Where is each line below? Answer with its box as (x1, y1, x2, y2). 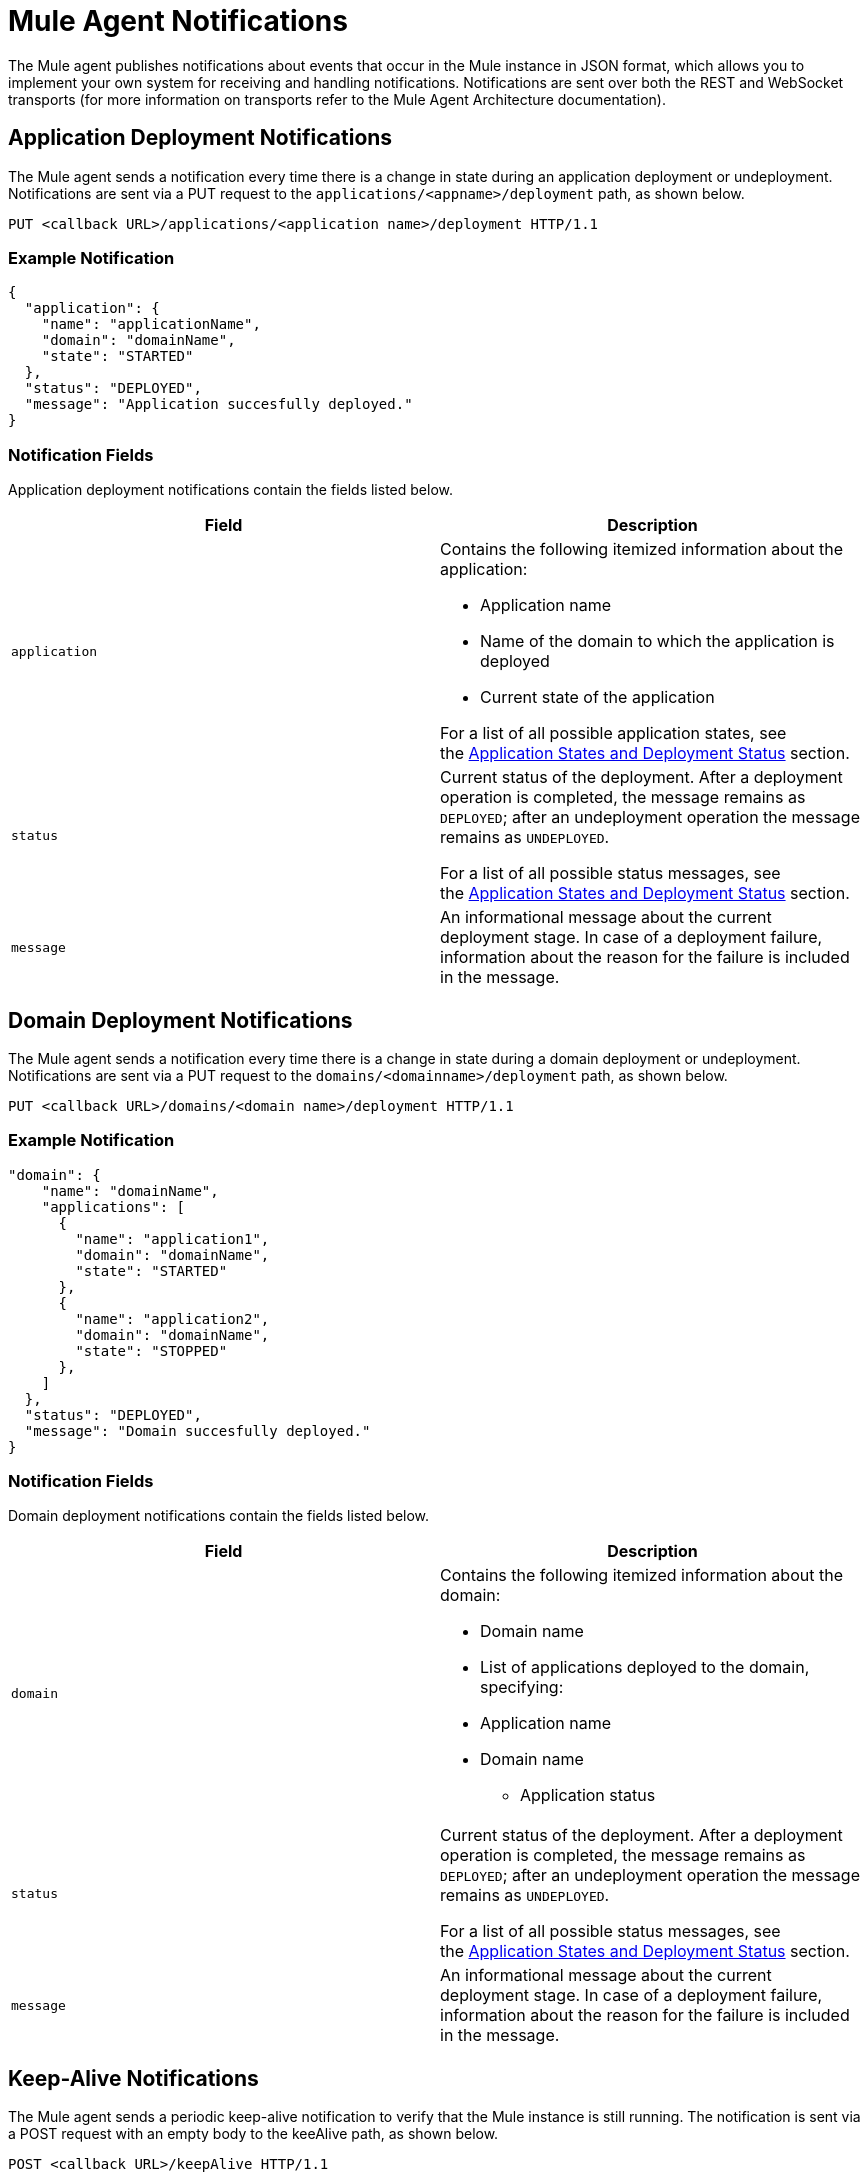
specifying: (480, 1677, 564, 1698)
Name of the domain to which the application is (480, 631, 835, 652)
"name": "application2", (75, 1310, 270, 1327)
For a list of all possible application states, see (440, 723, 787, 744)
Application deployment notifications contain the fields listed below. (8, 481, 453, 499)
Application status (520, 1785, 656, 1806)
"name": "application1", (75, 1230, 270, 1247)
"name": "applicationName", (41, 316, 261, 333)
